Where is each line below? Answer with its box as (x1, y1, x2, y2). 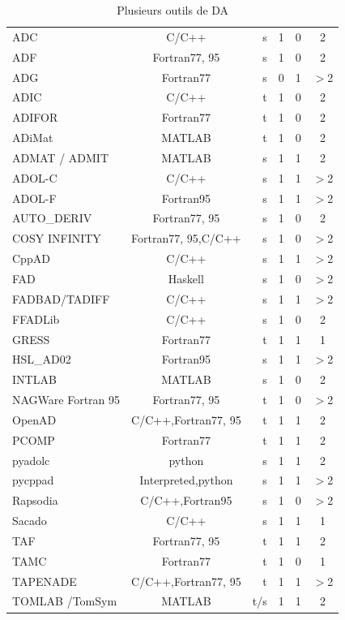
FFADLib (12, 310, 60, 327)
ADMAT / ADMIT (12, 149, 109, 166)
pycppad (12, 471, 54, 489)
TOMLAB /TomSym (12, 592, 117, 609)
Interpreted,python (139, 471, 233, 489)
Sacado (12, 512, 47, 529)
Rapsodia (12, 492, 58, 509)
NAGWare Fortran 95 (12, 391, 121, 408)
